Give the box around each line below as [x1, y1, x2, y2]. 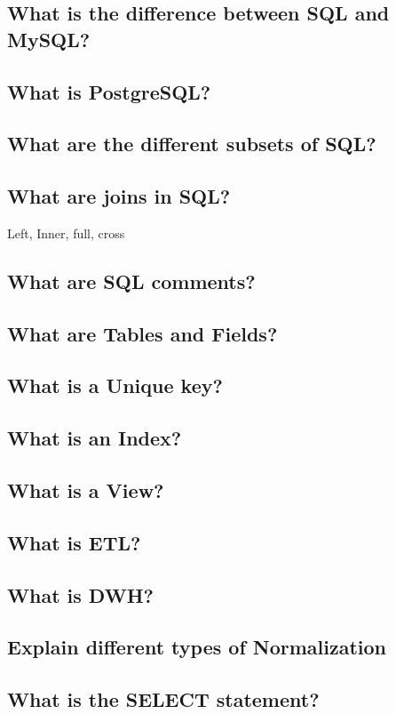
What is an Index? [7, 424, 182, 452]
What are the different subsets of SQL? [7, 130, 376, 157]
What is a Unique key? [7, 372, 223, 399]
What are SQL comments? [7, 267, 256, 294]
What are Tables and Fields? [7, 319, 278, 347]
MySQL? [7, 25, 91, 52]
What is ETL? [7, 528, 141, 556]
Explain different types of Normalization [7, 633, 387, 661]
